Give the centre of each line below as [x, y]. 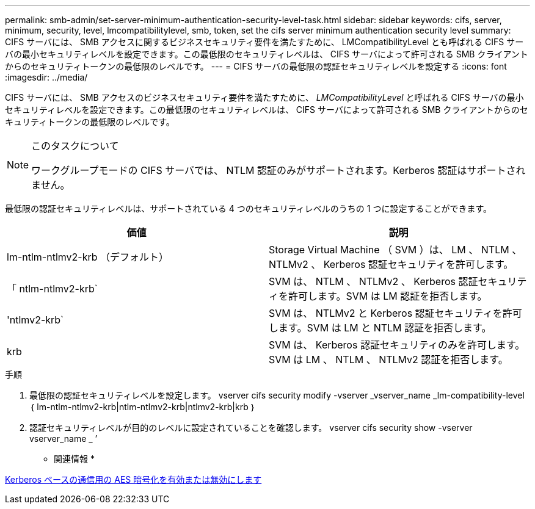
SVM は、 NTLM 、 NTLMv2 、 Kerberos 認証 [373, 281]
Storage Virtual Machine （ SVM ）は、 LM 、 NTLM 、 [395, 250]
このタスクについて [75, 146]
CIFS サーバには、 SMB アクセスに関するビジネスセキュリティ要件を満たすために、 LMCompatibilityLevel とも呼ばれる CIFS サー [264, 42]
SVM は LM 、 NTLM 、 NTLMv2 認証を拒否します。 [388, 359]
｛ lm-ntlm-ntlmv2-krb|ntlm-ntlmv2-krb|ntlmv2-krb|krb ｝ [143, 407]
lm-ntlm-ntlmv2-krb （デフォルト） [88, 257]
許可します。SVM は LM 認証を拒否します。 [388, 296]
